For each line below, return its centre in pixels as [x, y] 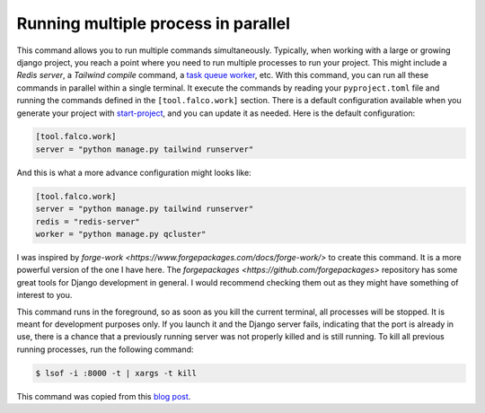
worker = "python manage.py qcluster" [121, 234]
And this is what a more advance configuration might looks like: [134, 172]
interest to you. [44, 295]
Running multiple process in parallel [154, 23]
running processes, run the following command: [105, 349]
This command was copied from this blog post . [104, 396]
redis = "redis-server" [88, 221]
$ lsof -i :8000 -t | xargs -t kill [116, 373]
